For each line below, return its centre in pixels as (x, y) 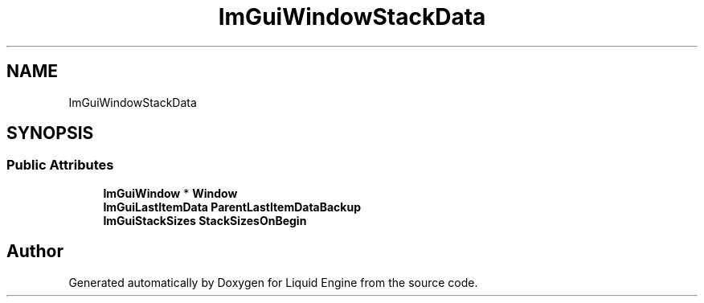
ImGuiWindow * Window (170, 193)
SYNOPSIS (50, 133)
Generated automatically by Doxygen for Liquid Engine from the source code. (273, 282)
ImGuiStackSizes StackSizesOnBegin (205, 220)
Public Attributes (60, 165)
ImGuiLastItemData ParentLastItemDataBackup (232, 207)
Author (35, 252)
